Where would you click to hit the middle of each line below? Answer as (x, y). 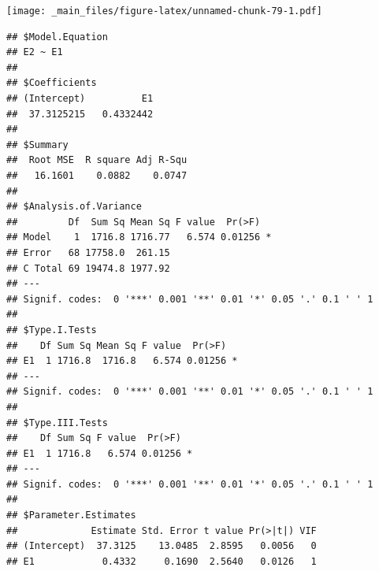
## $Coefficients (52, 83)
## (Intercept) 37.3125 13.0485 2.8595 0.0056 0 (162, 546)
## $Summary (37, 145)
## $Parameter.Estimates (71, 515)
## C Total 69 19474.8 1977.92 (88, 268)
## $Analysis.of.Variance (74, 207)
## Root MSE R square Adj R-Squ (97, 160)
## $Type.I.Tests (52, 330)
